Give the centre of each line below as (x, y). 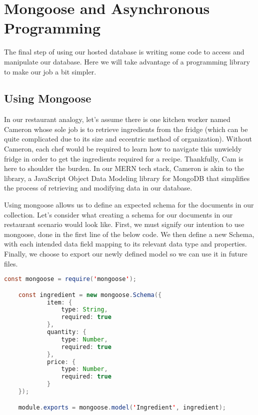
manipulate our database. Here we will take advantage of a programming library (127, 61)
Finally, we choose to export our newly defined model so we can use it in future (126, 254)
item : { (59, 302)
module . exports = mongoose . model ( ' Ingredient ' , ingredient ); (122, 407)
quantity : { (66, 332)
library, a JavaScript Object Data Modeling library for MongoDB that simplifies (127, 178)
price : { (61, 362)
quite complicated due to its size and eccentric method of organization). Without (128, 139)
